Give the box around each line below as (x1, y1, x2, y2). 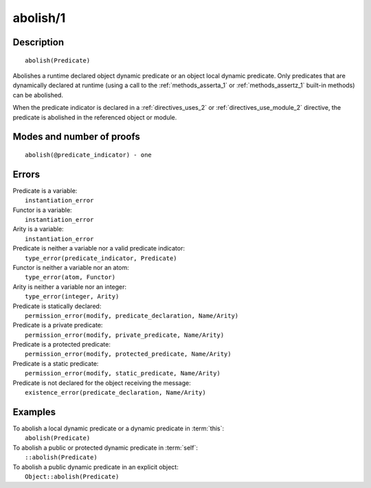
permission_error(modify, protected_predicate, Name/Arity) (25, 350, 232, 358)
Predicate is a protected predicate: (12, 340, 111, 349)
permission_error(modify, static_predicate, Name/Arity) (25, 369, 221, 377)
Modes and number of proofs (12, 131, 140, 143)
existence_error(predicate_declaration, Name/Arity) (25, 388, 206, 397)
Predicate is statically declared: (12, 302, 102, 310)
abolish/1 (12, 10, 66, 25)
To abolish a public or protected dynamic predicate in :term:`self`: (12, 443, 199, 452)
